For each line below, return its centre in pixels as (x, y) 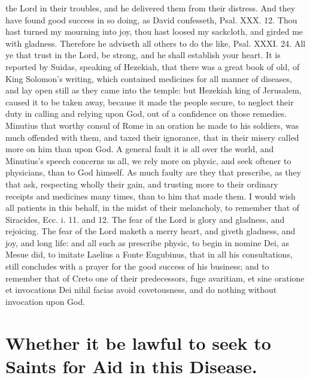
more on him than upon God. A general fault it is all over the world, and (140, 149)
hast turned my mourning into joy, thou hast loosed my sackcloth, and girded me (154, 31)
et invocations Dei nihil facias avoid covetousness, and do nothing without (141, 290)
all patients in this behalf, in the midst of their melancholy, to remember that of (153, 208)
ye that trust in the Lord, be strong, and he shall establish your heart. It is (143, 55)
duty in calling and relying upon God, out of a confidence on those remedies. (146, 114)
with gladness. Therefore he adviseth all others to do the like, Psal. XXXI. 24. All (156, 43)
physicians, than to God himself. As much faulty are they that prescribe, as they (154, 172)
